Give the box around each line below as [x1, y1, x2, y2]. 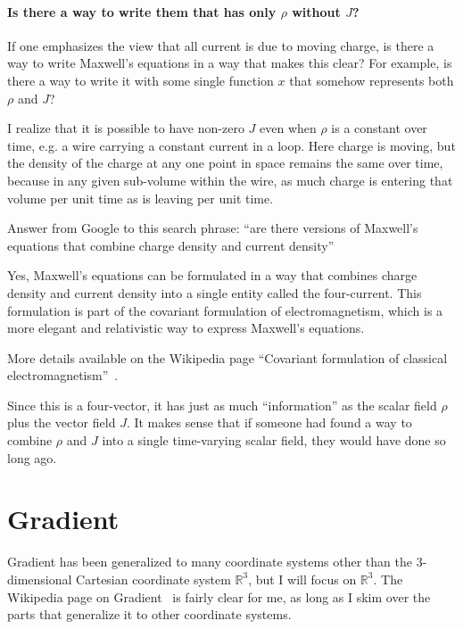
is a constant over [331, 119, 427, 137]
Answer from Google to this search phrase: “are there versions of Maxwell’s [7, 219, 418, 237]
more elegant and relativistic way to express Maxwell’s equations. [7, 319, 365, 337]
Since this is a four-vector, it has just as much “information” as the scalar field [7, 395, 437, 414]
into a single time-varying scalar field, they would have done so [102, 431, 446, 450]
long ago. [7, 448, 57, 467]
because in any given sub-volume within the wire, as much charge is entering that [7, 170, 453, 189]
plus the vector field [7, 413, 116, 432]
